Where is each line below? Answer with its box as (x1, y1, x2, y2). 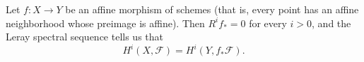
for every (249, 15, 287, 30)
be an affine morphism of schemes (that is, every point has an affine (65, 2, 359, 16)
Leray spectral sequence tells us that (6, 29, 163, 44)
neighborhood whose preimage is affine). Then (6, 15, 205, 30)
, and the (312, 15, 351, 30)
